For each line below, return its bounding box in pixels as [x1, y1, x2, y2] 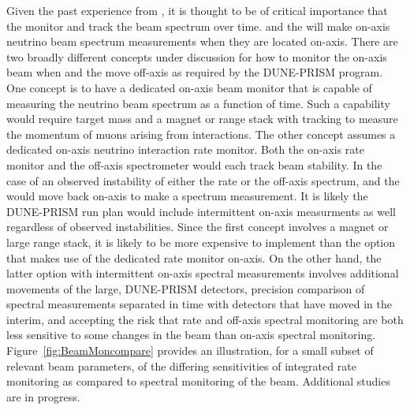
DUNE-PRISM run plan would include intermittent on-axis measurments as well [6, 203, 396, 219]
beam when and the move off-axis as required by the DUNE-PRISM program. [6, 64, 383, 80]
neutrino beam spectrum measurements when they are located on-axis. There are [6, 33, 398, 50]
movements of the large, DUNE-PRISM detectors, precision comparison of [6, 280, 365, 296]
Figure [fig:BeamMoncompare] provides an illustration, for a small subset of [6, 342, 374, 359]
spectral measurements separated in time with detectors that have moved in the [6, 296, 392, 312]
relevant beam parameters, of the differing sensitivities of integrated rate [6, 357, 356, 374]
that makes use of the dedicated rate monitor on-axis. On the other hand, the [6, 249, 382, 266]
